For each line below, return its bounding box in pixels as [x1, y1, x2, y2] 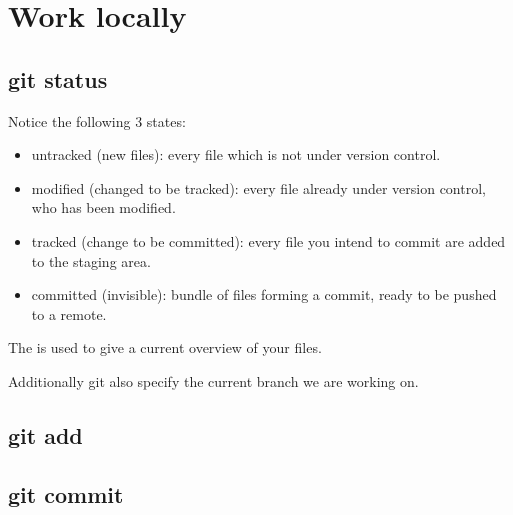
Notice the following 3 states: [8, 110, 186, 131]
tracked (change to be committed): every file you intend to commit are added [31, 230, 506, 251]
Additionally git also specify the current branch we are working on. [8, 370, 419, 391]
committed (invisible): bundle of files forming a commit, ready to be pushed [31, 284, 497, 305]
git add [8, 419, 83, 450]
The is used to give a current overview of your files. [8, 337, 322, 358]
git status [8, 63, 108, 94]
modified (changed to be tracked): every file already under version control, [31, 177, 486, 198]
